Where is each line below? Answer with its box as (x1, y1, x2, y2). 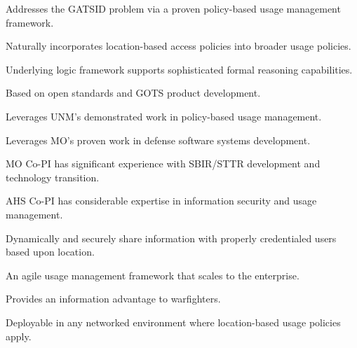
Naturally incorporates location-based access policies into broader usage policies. (6, 39, 351, 53)
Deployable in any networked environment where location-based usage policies (6, 314, 341, 329)
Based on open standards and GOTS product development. (6, 85, 261, 100)
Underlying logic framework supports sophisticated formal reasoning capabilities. (6, 62, 353, 76)
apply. (6, 328, 32, 343)
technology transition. (6, 169, 100, 184)
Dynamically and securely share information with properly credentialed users (6, 230, 337, 245)
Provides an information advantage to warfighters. (6, 291, 221, 306)
